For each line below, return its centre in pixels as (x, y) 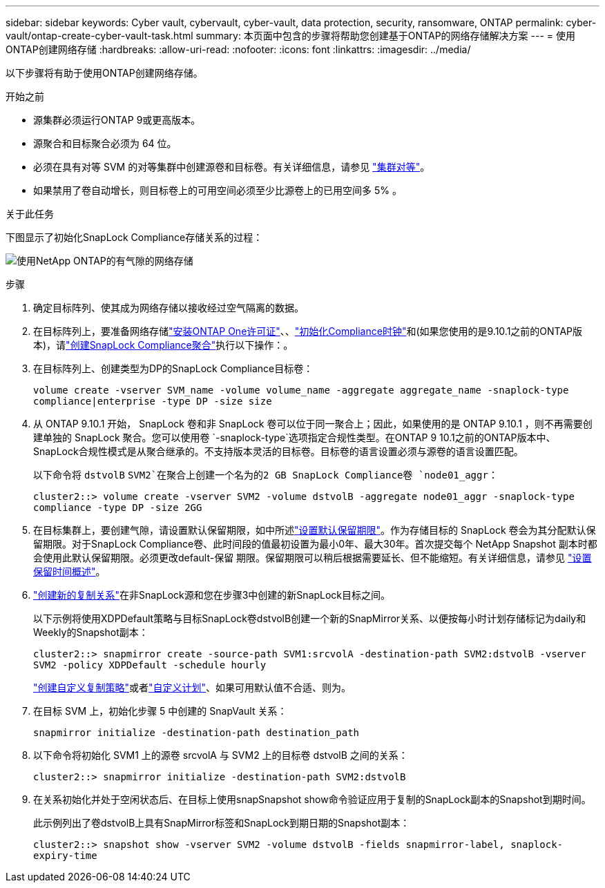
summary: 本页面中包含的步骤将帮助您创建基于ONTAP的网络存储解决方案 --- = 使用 (385, 36)
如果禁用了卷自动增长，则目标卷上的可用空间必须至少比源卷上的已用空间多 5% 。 (218, 190)
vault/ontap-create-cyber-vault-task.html (99, 36)
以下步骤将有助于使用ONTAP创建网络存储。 (104, 73)
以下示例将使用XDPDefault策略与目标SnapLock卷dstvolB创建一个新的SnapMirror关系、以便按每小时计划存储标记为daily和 (310, 618)
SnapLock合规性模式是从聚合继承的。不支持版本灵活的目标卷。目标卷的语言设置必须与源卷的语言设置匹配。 (278, 451)
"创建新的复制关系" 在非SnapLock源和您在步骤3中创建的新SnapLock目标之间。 (212, 595)
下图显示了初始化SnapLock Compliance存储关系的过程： (134, 237)
